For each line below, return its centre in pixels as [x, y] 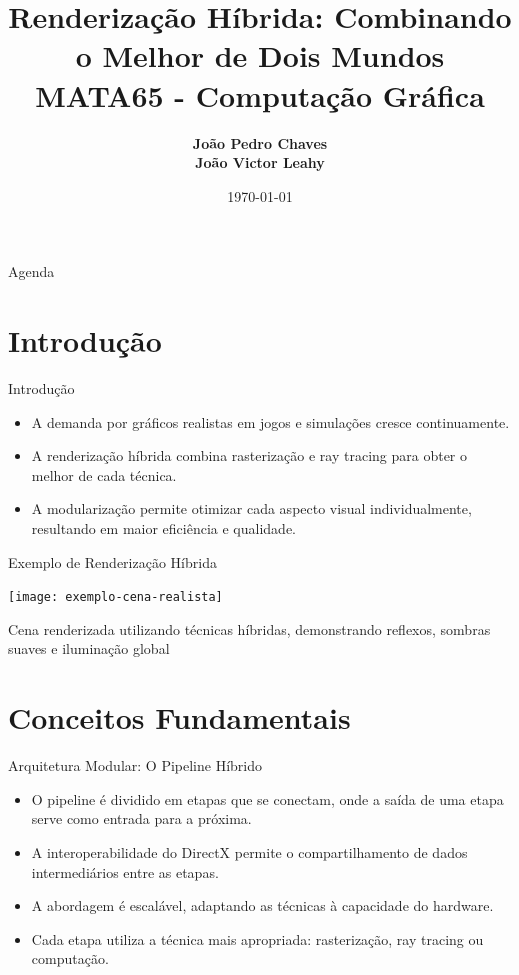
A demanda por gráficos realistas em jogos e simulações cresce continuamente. [270, 421]
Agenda [31, 271]
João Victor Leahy [260, 162]
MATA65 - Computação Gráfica [260, 94]
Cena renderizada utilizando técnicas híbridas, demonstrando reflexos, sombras [249, 628]
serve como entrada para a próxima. [141, 818]
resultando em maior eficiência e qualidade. [164, 527]
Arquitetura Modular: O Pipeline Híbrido [135, 765]
